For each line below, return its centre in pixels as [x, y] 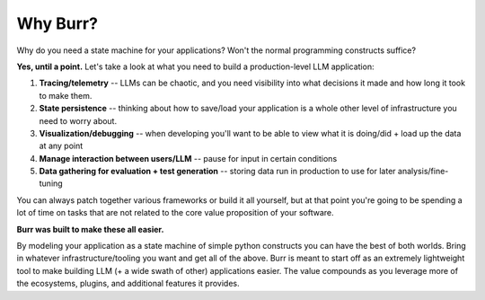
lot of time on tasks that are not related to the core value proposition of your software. [175, 213]
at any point [61, 146]
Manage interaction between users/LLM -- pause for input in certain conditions [188, 158]
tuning [51, 183]
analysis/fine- [423, 172]
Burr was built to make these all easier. [90, 229]
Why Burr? [57, 23]
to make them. [66, 95]
